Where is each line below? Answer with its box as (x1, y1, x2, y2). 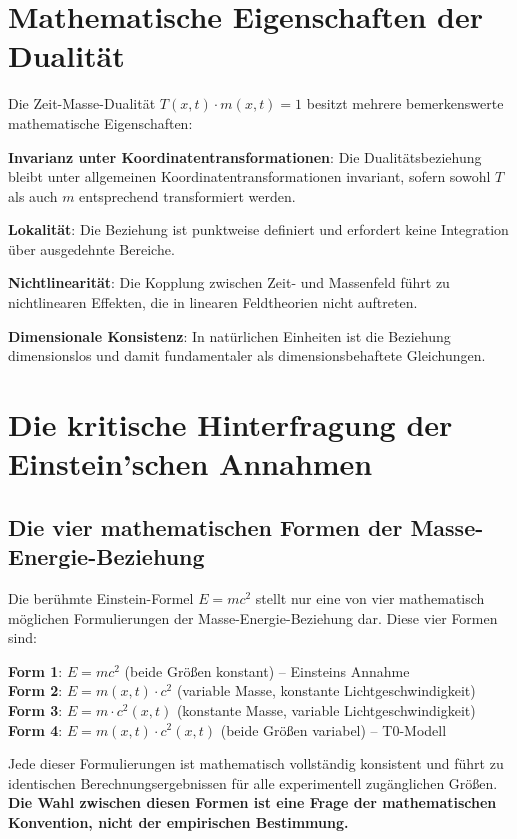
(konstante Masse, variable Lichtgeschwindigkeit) (176, 699, 476, 720)
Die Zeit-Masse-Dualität (8, 93, 156, 114)
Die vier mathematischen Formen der (8, 511, 403, 542)
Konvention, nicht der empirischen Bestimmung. (8, 811, 349, 832)
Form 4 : (8, 719, 63, 740)
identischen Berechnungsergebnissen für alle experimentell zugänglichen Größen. (8, 772, 498, 793)
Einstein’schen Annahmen (8, 443, 373, 484)
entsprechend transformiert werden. (79, 185, 296, 206)
